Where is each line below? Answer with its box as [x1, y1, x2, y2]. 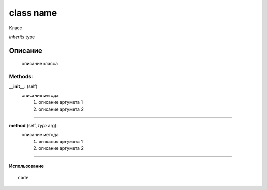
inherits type [9, 34, 35, 40]
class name [9, 7, 57, 18]
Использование [9, 163, 44, 169]
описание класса [21, 61, 58, 67]
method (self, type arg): [9, 123, 58, 129]
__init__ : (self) [9, 83, 38, 89]
